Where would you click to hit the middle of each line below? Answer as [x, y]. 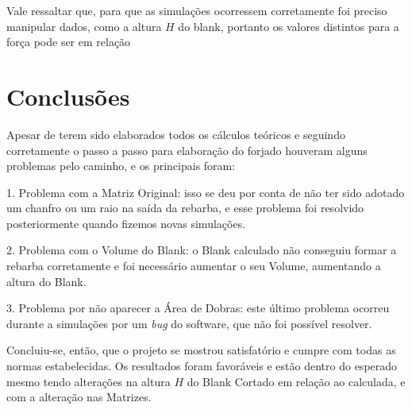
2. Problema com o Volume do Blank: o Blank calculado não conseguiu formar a [202, 250]
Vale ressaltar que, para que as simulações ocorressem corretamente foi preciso [197, 10]
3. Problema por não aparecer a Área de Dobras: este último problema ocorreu [198, 308]
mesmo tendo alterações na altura [89, 381]
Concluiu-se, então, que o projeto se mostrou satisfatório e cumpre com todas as [201, 350]
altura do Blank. [46, 281]
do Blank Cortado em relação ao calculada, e [296, 381]
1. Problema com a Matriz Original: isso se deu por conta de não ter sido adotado [206, 192]
